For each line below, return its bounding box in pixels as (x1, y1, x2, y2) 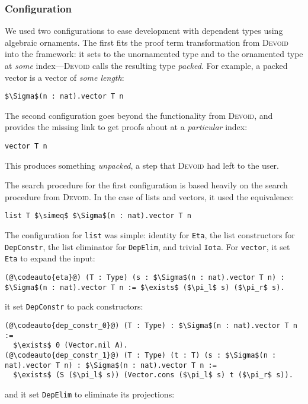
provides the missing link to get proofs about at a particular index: (5, 121, 248, 133)
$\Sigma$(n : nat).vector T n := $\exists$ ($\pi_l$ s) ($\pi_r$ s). (5, 283, 285, 292)
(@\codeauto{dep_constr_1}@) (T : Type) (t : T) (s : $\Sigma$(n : (5, 351, 277, 360)
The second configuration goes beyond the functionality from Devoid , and (5, 109, 273, 121)
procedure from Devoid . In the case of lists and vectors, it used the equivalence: (5, 190, 294, 203)
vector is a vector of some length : (5, 71, 124, 83)
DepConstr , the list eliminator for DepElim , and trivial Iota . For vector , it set (5, 240, 290, 252)
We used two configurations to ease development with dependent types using (5, 24, 283, 37)
